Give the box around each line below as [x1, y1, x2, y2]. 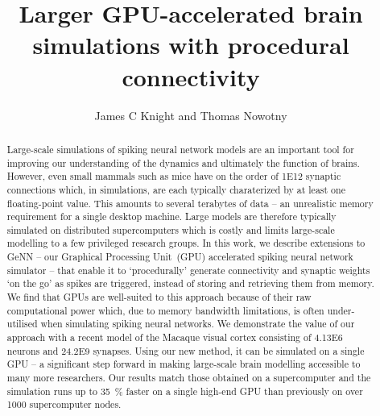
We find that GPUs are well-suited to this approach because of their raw [6, 290, 312, 304]
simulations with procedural [32, 28, 349, 61]
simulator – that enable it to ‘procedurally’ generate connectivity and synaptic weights [6, 263, 370, 277]
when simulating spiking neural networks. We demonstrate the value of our [40, 317, 355, 331]
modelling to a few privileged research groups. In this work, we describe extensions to [6, 236, 366, 250]
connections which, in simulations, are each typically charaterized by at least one [6, 182, 345, 196]
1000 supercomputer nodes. [6, 397, 122, 411]
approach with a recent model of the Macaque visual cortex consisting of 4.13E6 [6, 331, 343, 344]
